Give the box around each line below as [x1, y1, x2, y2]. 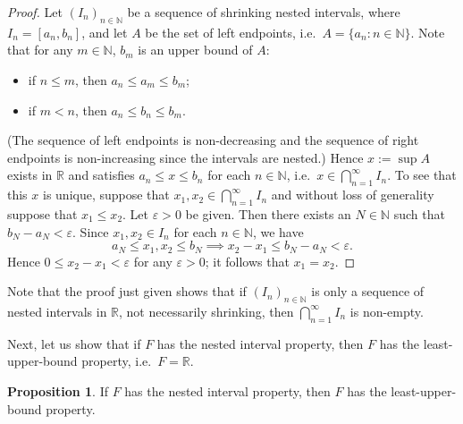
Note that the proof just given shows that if [7, 282, 247, 301]
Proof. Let [7, 3, 63, 21]
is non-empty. [349, 301, 424, 320]
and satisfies [68, 165, 135, 184]
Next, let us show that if [7, 334, 141, 352]
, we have [252, 222, 304, 241]
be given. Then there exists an [185, 204, 351, 223]
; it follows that [205, 251, 290, 270]
